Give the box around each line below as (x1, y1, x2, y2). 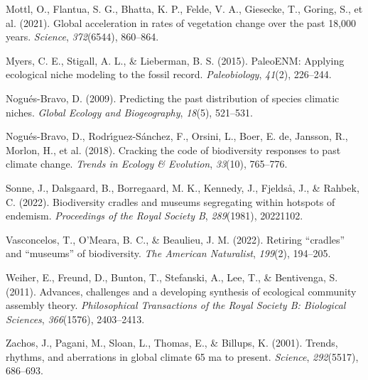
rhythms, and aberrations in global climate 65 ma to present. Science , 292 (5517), (6, 349, 359, 364)
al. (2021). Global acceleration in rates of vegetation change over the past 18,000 (6, 15, 357, 30)
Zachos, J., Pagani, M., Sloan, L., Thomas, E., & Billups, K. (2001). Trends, (6, 335, 338, 350)
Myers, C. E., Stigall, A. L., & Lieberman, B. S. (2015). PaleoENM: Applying (6, 53, 345, 67)
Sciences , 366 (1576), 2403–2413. (6, 311, 145, 326)
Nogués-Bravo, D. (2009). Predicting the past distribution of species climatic (6, 90, 340, 105)
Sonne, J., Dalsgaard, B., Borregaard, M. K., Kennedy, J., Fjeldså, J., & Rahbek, (6, 180, 359, 195)
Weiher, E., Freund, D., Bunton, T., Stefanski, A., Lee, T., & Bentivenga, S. (6, 269, 338, 284)
